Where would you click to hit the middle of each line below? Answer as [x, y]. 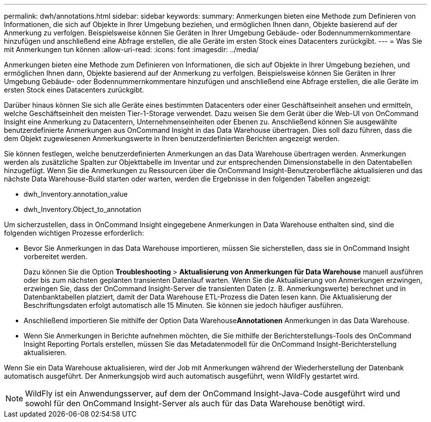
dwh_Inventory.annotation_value [76, 194]
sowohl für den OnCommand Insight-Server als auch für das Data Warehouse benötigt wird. [195, 403]
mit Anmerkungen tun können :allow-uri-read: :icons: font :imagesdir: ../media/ [131, 49]
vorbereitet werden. [56, 256]
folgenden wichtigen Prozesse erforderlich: [74, 233]
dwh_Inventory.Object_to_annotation [82, 209]
